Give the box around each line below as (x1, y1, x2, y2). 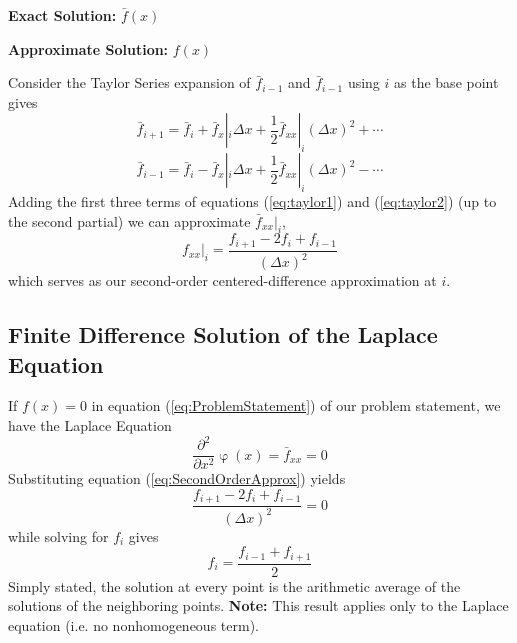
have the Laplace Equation (8, 414, 172, 435)
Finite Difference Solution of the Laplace (8, 319, 438, 350)
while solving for (8, 525, 109, 546)
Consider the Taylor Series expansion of (8, 72, 251, 93)
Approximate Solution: (8, 38, 169, 59)
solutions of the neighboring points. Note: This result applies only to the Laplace (8, 595, 509, 616)
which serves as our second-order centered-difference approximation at (8, 270, 437, 291)
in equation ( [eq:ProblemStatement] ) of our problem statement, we (91, 395, 501, 416)
